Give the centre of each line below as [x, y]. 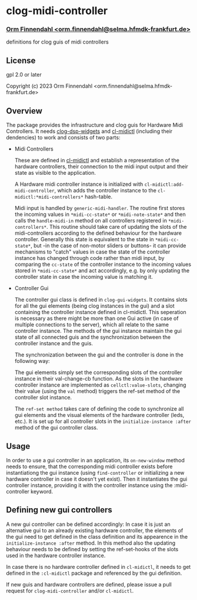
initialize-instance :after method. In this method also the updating [91, 543]
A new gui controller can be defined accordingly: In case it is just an [88, 524]
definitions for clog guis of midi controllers [57, 42]
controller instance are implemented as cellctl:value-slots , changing [100, 385]
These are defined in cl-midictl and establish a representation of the [97, 161]
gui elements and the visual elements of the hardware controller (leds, [99, 415]
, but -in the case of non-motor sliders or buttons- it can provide [108, 246]
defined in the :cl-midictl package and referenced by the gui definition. [94, 573]
